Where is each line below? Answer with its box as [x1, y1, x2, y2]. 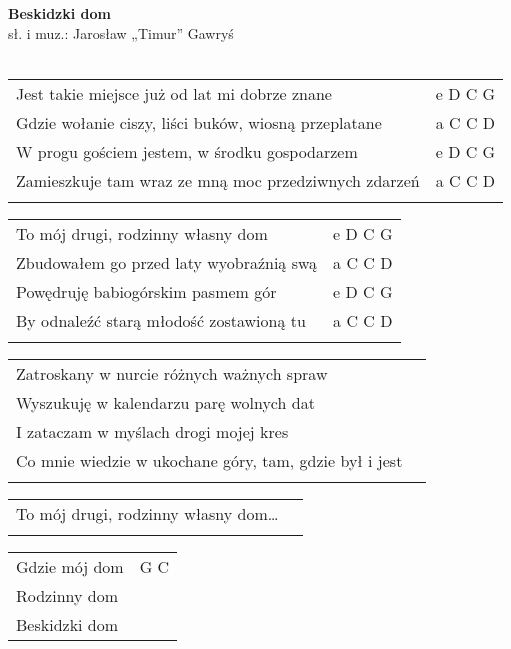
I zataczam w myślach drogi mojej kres [16, 419, 289, 443]
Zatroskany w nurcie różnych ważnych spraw [16, 361, 328, 385]
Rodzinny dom [16, 583, 119, 607]
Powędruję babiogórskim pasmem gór [16, 279, 277, 303]
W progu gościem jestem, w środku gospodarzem [16, 139, 358, 163]
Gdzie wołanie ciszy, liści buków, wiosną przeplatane [16, 110, 382, 134]
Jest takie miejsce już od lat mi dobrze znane [16, 81, 332, 105]
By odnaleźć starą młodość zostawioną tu [16, 308, 306, 332]
